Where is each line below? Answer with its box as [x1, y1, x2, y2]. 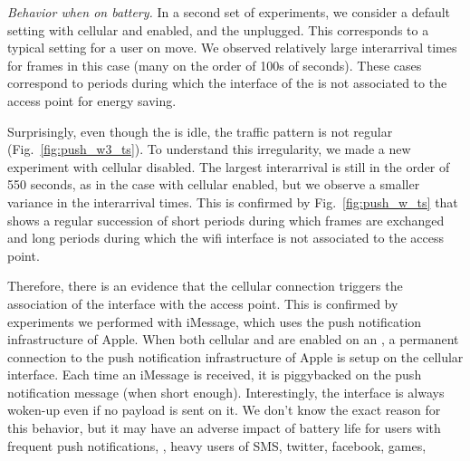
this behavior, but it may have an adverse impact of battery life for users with [7, 418, 441, 437]
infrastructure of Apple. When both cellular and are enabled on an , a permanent [7, 330, 459, 349]
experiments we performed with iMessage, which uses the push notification [7, 312, 422, 331]
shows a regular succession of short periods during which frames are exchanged [7, 210, 445, 229]
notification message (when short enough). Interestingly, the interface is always [7, 382, 445, 401]
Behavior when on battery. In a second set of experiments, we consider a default [7, 3, 451, 21]
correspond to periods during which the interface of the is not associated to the [7, 73, 447, 92]
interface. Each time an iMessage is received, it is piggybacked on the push [7, 365, 422, 384]
